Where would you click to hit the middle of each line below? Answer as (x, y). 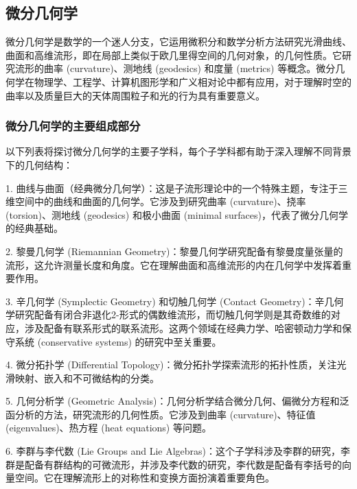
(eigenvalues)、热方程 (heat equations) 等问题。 (108, 428)
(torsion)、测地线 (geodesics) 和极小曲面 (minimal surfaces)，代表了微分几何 (172, 214)
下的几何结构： (39, 164)
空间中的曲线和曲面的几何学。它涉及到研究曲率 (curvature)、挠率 (160, 201)
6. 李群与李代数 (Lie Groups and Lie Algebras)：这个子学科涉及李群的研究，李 (178, 451)
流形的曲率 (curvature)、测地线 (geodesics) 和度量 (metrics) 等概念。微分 (175, 68)
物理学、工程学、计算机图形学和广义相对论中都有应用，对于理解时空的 (193, 81)
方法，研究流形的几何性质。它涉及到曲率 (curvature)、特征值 (180, 414)
